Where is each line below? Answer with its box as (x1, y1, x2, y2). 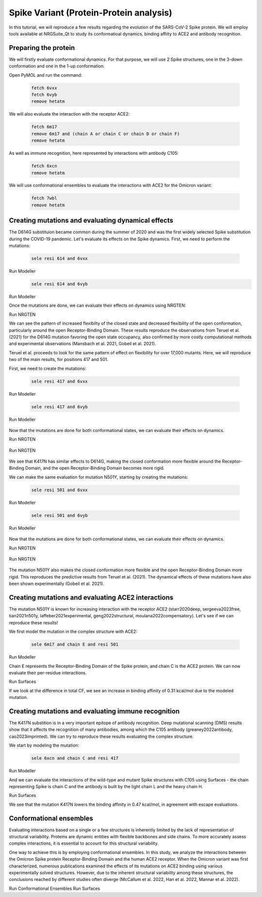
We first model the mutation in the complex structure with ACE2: (9, 629, 138, 634)
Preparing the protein (9, 44, 75, 52)
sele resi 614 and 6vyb (31, 282, 88, 287)
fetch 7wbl (31, 196, 57, 201)
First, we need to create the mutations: (9, 365, 86, 371)
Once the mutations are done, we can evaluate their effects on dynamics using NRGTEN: (9, 302, 186, 308)
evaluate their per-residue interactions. (9, 670, 87, 676)
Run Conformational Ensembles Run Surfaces (9, 885, 100, 891)
